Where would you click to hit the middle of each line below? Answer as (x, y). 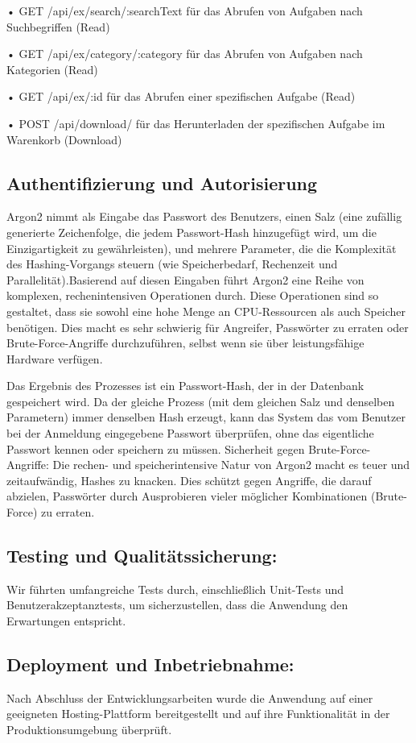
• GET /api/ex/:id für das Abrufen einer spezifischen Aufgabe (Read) (181, 96)
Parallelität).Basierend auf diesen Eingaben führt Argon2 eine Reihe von (185, 279)
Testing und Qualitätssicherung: (142, 556)
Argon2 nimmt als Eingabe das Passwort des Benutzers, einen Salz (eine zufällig (204, 216)
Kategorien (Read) (52, 69)
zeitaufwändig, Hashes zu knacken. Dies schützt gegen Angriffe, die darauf (189, 480)
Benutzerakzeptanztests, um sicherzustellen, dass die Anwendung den (177, 605)
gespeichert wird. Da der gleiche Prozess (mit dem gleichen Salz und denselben (201, 401)
